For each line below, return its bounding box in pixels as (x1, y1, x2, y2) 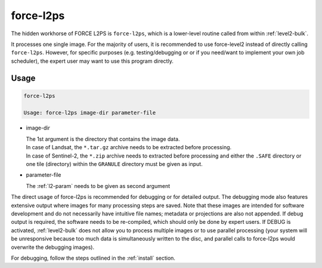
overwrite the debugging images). (11, 244, 95, 251)
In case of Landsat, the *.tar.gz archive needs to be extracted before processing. (26, 144, 232, 151)
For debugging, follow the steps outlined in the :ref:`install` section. (11, 254, 176, 261)
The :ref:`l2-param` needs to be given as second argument (26, 182, 171, 189)
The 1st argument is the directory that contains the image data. (26, 135, 180, 143)
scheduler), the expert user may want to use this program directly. (11, 57, 174, 64)
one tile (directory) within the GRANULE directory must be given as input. (26, 161, 203, 168)
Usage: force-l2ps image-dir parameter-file (23, 109, 156, 116)
